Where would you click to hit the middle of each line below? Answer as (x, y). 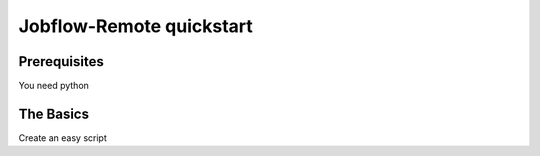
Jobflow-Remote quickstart (136, 26)
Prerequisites (61, 61)
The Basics (54, 113)
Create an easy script (62, 137)
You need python (54, 86)
